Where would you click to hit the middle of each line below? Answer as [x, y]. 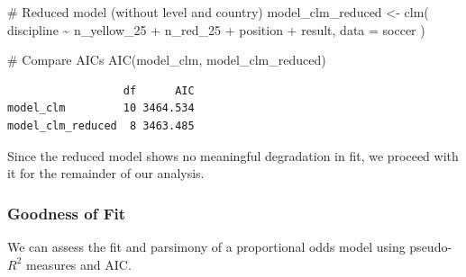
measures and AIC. [78, 264]
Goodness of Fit [67, 213]
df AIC [159, 90]
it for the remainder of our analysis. [106, 173]
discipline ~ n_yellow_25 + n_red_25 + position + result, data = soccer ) [216, 29]
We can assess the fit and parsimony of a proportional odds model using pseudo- [230, 246]
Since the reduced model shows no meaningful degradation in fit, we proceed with [233, 155]
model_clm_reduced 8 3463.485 [101, 125]
